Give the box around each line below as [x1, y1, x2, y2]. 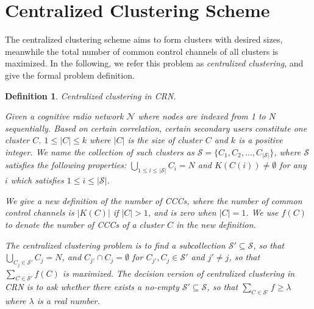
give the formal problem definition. [5, 68, 135, 81]
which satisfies [10, 174, 64, 186]
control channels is [5, 206, 74, 219]
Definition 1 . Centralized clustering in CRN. [5, 89, 176, 102]
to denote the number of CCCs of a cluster [5, 218, 164, 231]
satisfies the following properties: [5, 158, 127, 171]
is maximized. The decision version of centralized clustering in [62, 266, 295, 279]
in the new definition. [176, 218, 256, 231]
